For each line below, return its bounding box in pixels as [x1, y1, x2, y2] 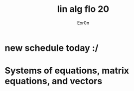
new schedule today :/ [4, 42, 99, 53]
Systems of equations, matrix [4, 65, 130, 76]
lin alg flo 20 [57, 3, 110, 15]
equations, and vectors [4, 76, 103, 87]
